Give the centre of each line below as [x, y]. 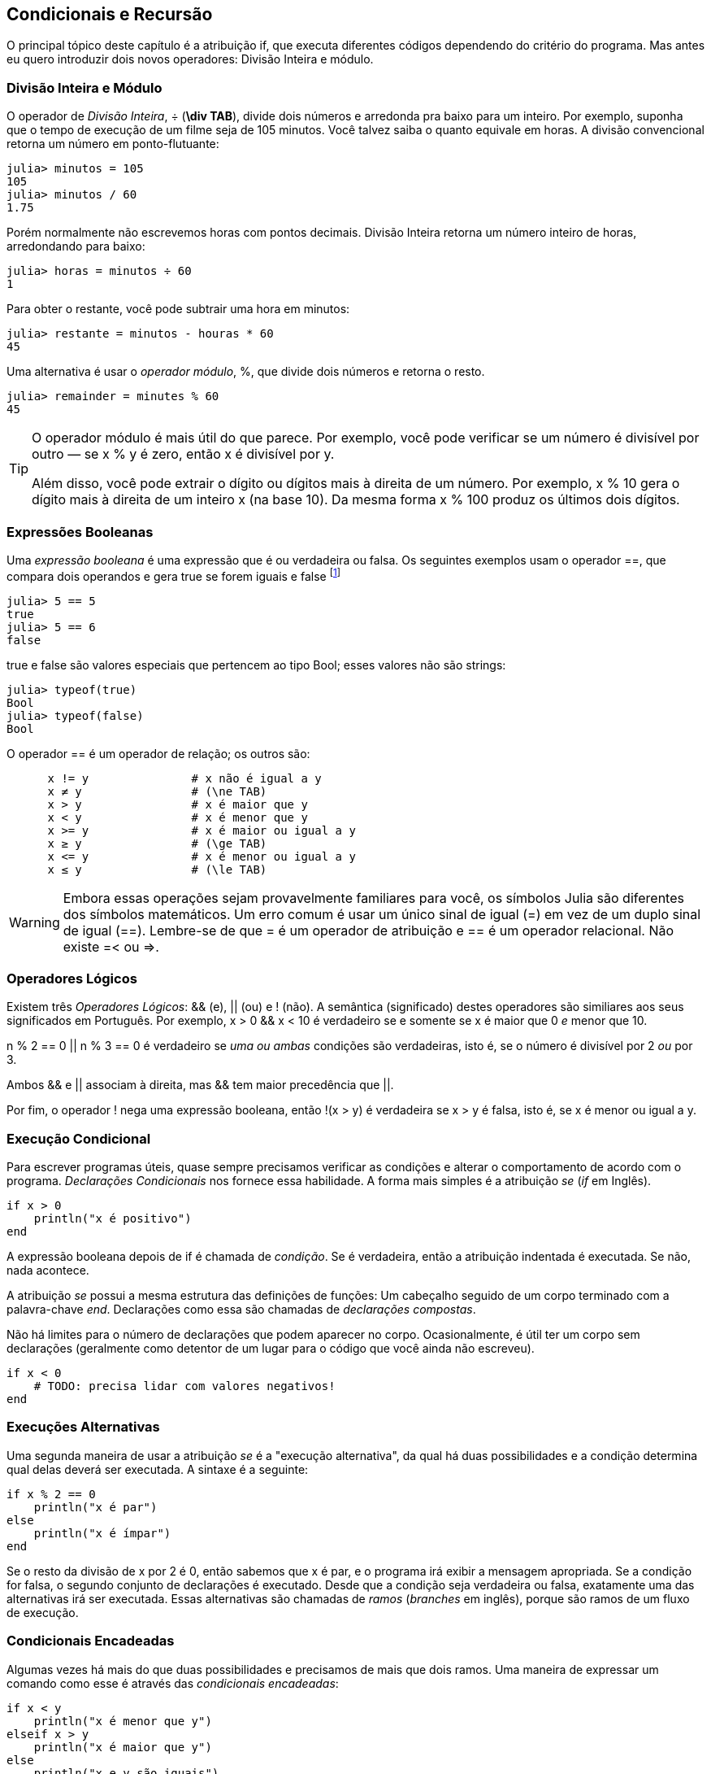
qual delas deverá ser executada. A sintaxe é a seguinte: [158, 1469]
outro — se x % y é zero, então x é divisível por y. [183, 454]
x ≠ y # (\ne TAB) [157, 791]
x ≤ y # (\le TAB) [157, 869]
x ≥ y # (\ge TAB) [157, 843]
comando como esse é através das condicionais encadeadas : [173, 1683]
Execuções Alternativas [83, 1427]
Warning [35, 922]
